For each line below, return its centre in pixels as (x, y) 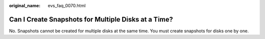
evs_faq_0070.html (67, 6)
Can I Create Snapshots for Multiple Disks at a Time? (91, 19)
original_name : (25, 6)
